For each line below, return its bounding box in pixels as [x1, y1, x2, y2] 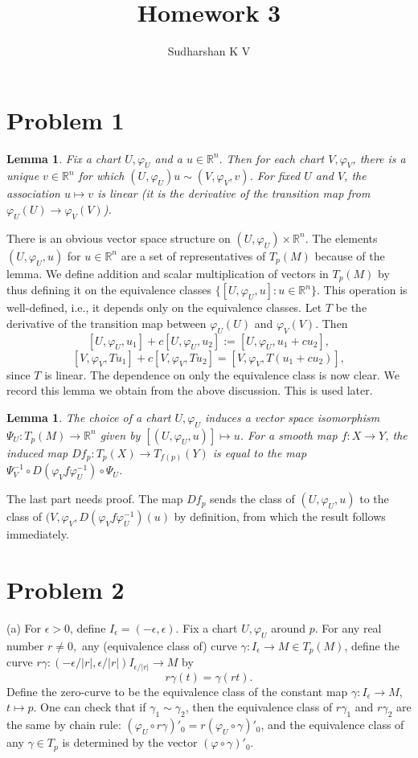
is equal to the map [212, 444, 307, 461]
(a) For [6, 619, 42, 636]
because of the [314, 247, 385, 264]
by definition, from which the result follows [174, 508, 386, 525]
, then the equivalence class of [185, 699, 333, 715]
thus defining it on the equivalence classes [6, 281, 212, 298]
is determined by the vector [62, 734, 198, 751]
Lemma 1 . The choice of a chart [6, 408, 171, 425]
